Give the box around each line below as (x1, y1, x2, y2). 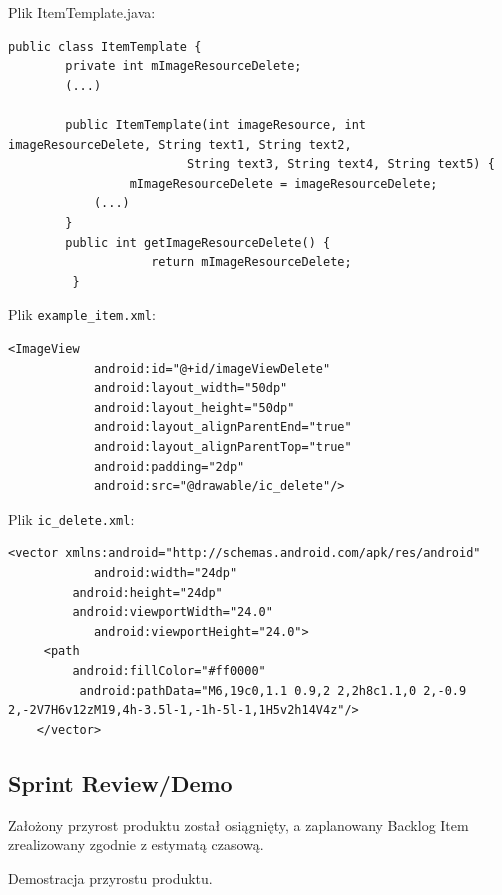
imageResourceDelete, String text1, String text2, (8, 137, 352, 152)
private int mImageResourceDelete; (65, 59, 302, 74)
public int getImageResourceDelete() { (65, 235, 331, 250)
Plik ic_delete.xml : (8, 508, 135, 529)
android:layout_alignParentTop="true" (93, 439, 352, 454)
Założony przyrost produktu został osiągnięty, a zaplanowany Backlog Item (8, 814, 469, 835)
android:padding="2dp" (93, 459, 245, 474)
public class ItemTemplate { (8, 39, 202, 54)
